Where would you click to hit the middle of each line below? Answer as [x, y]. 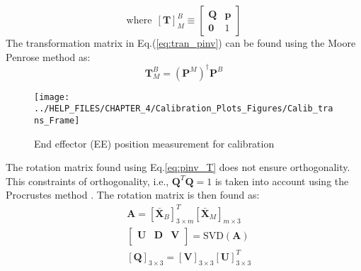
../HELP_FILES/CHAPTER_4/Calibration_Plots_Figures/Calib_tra [184, 109]
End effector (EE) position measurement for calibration [154, 143]
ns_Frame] [57, 121]
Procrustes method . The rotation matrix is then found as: [133, 195]
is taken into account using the [282, 181]
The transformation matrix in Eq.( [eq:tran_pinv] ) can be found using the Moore [181, 43]
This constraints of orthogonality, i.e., [87, 181]
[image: [52, 97]
